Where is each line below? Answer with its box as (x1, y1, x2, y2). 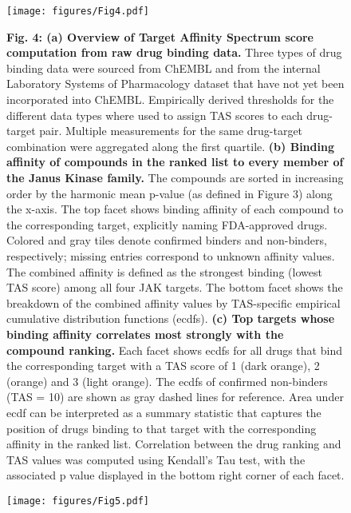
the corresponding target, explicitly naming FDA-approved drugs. (6, 216, 328, 233)
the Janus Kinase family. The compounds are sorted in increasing (6, 169, 344, 185)
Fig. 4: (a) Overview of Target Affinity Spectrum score (6, 28, 314, 45)
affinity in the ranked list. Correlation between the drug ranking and (6, 435, 341, 452)
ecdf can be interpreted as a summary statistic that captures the (6, 404, 321, 420)
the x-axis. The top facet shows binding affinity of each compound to (6, 201, 344, 217)
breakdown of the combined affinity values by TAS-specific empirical (6, 294, 341, 311)
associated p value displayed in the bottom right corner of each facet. (6, 467, 345, 483)
